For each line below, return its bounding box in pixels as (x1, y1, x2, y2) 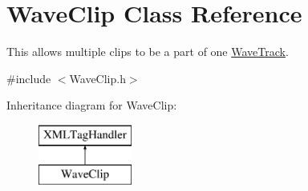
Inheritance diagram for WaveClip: (6, 97, 177, 113)
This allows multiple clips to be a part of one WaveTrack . (6, 43, 289, 60)
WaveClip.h (69, 70, 126, 86)
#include (6, 70, 51, 86)
